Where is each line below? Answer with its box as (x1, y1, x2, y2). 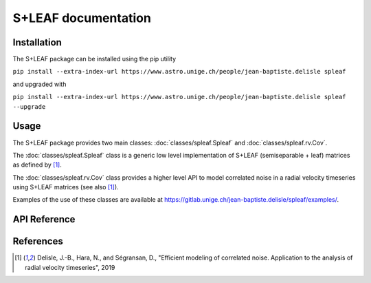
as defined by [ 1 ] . (12, 160, 62, 169)
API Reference (12, 213, 76, 225)
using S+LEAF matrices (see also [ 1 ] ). (12, 183, 120, 191)
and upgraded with (12, 80, 67, 88)
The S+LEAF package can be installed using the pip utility (12, 55, 177, 63)
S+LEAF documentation (12, 10, 151, 25)
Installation (12, 36, 62, 48)
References (12, 235, 63, 247)
